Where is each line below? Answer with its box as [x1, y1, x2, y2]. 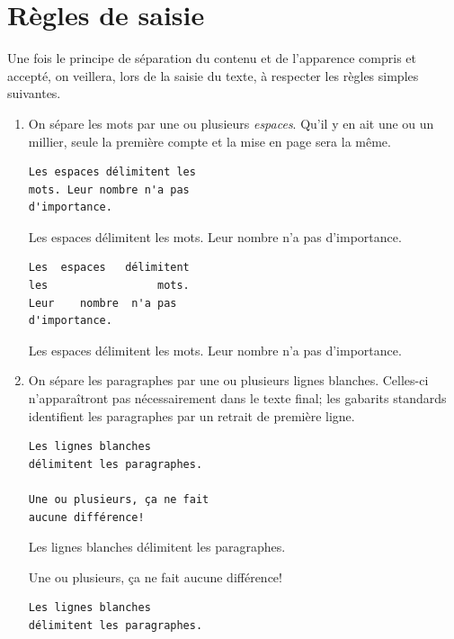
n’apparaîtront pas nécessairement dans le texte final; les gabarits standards [28, 389, 447, 408]
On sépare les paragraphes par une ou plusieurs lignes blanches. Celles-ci [28, 371, 429, 390]
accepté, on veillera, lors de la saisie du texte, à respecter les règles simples [7, 66, 419, 85]
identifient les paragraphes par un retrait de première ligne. [28, 406, 355, 425]
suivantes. [7, 84, 61, 103]
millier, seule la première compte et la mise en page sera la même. [28, 131, 391, 150]
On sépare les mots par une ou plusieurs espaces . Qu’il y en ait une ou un [28, 113, 434, 132]
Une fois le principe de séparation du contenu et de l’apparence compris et [7, 49, 416, 67]
